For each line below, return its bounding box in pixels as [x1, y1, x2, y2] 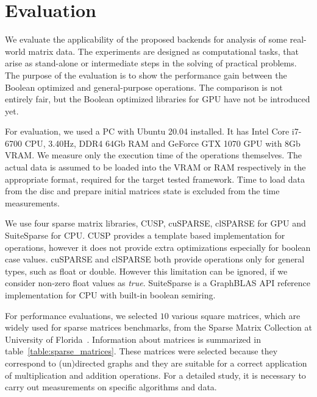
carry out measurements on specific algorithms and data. [5, 381, 217, 393]
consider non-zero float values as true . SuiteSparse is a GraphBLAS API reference [5, 276, 311, 289]
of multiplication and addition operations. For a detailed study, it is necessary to [5, 368, 306, 381]
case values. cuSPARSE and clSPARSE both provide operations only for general [5, 253, 305, 265]
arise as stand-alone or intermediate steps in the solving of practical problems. [5, 57, 297, 69]
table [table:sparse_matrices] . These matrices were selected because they [5, 345, 278, 357]
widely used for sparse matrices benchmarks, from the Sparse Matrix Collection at [5, 321, 312, 334]
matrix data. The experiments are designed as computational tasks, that [28, 44, 299, 57]
